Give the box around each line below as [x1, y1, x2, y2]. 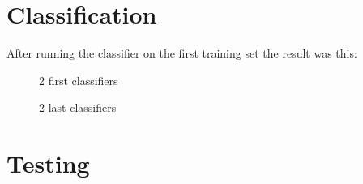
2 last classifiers [39, 99, 117, 116]
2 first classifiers [39, 71, 118, 88]
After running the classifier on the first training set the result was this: [6, 45, 357, 62]
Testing [6, 147, 90, 180]
